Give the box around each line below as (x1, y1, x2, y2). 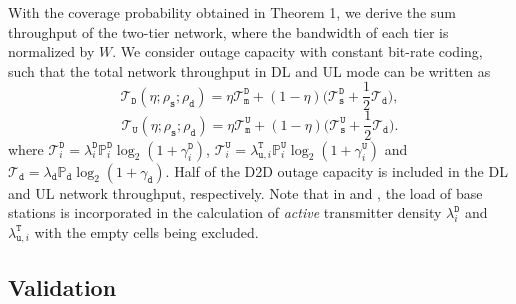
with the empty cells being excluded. (34, 221, 259, 242)
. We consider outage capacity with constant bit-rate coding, (112, 41, 483, 62)
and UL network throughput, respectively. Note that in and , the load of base (8, 182, 483, 203)
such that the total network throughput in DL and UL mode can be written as (8, 60, 491, 81)
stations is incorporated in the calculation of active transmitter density (8, 202, 442, 223)
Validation (8, 271, 117, 302)
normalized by (8, 41, 95, 62)
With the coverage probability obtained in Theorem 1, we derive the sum (8, 2, 456, 22)
